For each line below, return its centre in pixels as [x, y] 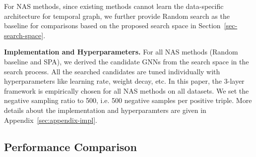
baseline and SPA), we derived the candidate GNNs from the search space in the [127, 61]
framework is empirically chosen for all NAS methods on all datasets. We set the [127, 90]
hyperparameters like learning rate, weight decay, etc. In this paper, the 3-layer [124, 81]
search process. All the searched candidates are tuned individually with [112, 71]
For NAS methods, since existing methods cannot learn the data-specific [114, 6]
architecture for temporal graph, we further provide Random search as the [117, 16]
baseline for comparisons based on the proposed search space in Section [112, 26]
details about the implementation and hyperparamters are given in [105, 110]
